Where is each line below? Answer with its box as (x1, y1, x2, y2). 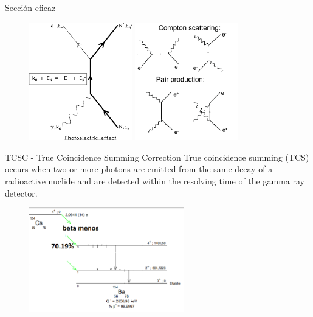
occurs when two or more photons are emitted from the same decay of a (5, 162, 273, 175)
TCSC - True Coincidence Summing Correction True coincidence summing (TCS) (5, 150, 309, 163)
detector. (5, 186, 38, 199)
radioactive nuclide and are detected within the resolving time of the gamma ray (5, 174, 304, 187)
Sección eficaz (5, 1, 56, 13)
